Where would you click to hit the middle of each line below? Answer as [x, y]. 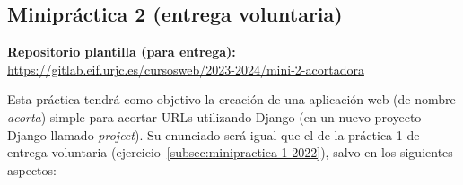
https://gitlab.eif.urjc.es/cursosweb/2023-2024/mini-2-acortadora [186, 69]
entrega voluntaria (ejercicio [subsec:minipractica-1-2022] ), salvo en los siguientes [230, 152]
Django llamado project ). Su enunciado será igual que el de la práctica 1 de [214, 134]
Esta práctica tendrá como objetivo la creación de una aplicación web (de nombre [231, 99]
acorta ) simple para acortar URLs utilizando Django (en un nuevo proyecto [214, 116]
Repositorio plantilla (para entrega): [122, 52]
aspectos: [32, 169]
